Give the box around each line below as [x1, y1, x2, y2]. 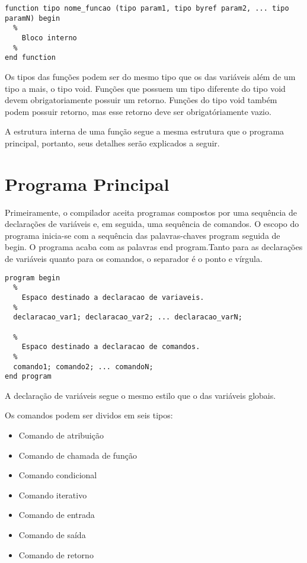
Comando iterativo [18, 488, 87, 501]
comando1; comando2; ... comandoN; [13, 362, 153, 371]
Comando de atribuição [18, 429, 104, 441]
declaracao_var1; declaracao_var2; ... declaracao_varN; [13, 313, 242, 322]
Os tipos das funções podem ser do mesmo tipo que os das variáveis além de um [5, 70, 296, 82]
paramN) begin [5, 14, 60, 23]
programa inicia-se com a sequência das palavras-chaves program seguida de [5, 229, 280, 241]
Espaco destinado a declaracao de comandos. [21, 343, 200, 351]
